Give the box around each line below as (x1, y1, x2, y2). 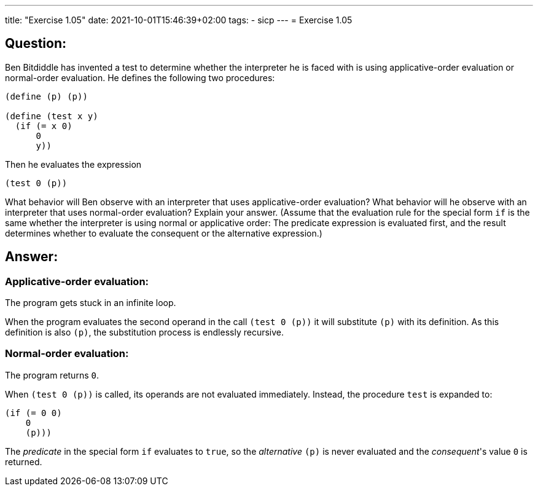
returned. (5, 456, 42, 467)
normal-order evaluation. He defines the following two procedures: (5, 72, 275, 83)
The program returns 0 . (5, 369, 99, 380)
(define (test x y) (5, 111, 98, 121)
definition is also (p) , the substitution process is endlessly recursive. (5, 327, 284, 338)
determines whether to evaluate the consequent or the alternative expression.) (5, 227, 322, 238)
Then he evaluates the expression (5, 159, 142, 170)
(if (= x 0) (15, 120, 72, 131)
